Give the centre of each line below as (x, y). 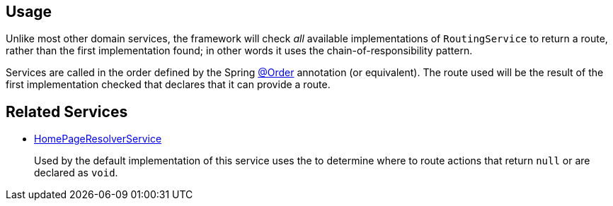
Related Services (67, 111)
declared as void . (76, 173)
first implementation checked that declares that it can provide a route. (168, 85)
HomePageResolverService (98, 139)
